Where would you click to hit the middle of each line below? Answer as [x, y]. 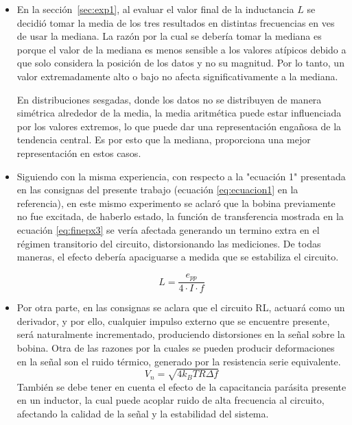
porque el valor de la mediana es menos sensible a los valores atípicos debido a [181, 49]
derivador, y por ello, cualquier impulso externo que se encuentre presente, [173, 320]
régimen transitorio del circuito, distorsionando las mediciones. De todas [169, 243]
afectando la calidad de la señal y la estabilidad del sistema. [143, 413]
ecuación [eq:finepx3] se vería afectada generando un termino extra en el [168, 229]
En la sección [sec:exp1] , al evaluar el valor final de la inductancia [155, 9]
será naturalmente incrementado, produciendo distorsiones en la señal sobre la [181, 334]
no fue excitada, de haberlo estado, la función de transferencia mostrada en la [180, 216]
